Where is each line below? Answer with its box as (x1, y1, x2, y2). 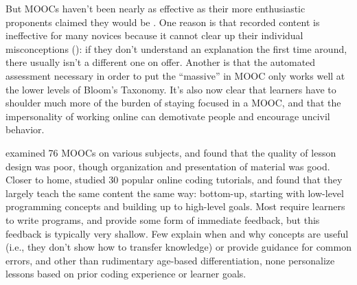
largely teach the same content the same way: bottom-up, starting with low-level (5, 185, 344, 200)
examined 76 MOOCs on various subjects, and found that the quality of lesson (5, 145, 336, 159)
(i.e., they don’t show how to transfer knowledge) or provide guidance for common (5, 240, 352, 254)
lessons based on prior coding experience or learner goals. (5, 266, 246, 281)
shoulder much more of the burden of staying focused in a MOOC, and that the (5, 95, 341, 110)
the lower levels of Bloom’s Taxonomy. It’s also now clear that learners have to (5, 82, 336, 96)
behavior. (5, 122, 45, 137)
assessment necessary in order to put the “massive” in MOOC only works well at (5, 68, 345, 82)
